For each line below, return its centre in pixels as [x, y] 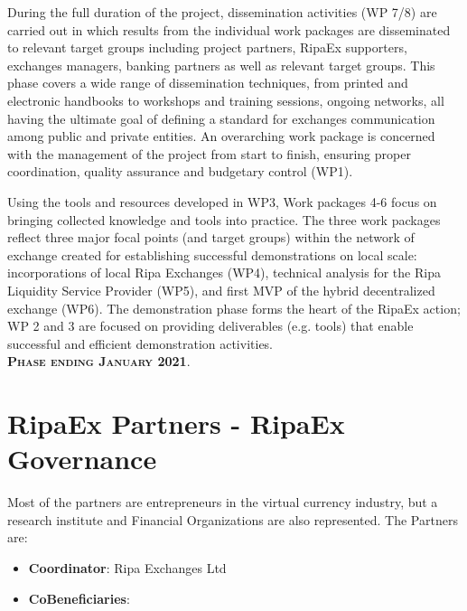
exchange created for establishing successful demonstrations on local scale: [212, 254]
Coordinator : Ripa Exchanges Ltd [127, 567]
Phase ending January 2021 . [99, 361]
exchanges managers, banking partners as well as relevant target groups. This [221, 65]
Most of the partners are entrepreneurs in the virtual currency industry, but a [223, 502]
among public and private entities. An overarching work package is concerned [221, 136]
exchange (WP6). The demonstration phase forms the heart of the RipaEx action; [234, 308]
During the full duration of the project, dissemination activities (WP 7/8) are [222, 12]
